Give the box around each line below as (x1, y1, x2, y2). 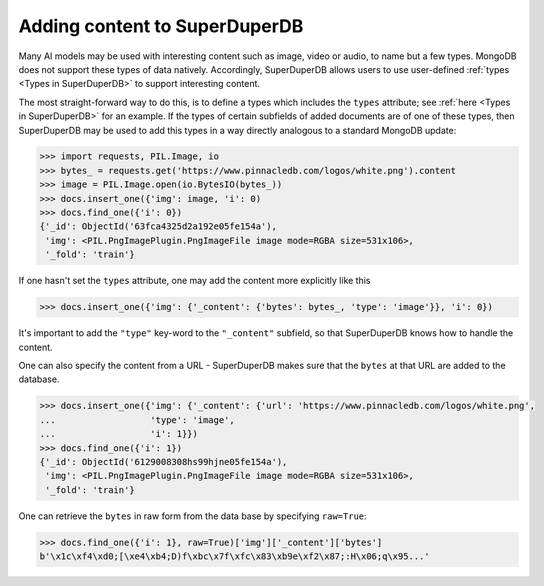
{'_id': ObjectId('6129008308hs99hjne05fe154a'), (39, 456, 288, 467)
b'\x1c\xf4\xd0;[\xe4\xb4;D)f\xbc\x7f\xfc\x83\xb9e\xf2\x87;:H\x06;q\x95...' (39, 551, 430, 562)
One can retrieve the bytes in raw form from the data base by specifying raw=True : (18, 510, 367, 522)
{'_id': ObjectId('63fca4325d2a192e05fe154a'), (39, 221, 277, 232)
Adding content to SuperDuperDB (18, 15, 304, 37)
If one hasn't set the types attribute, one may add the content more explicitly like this (18, 275, 371, 287)
